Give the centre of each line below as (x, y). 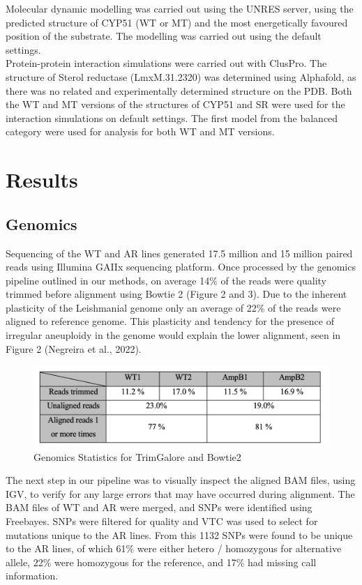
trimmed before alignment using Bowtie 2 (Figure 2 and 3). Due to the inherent (176, 294)
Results (42, 180)
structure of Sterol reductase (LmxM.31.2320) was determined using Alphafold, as (181, 76)
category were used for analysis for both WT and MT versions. (140, 131)
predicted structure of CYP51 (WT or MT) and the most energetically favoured (177, 22)
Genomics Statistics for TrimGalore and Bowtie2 (137, 456)
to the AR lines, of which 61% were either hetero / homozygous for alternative (174, 548)
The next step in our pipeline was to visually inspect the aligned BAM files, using (181, 480)
